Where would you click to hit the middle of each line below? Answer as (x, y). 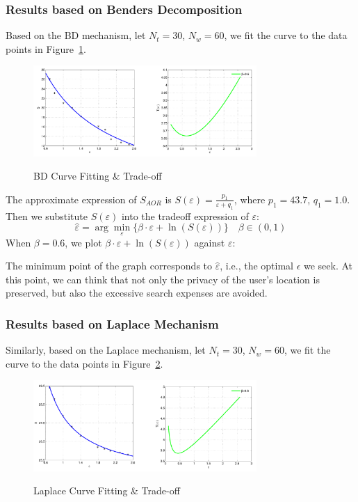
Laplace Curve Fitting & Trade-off (107, 491)
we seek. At (328, 266)
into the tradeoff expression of (185, 215)
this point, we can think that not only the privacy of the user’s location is (163, 279)
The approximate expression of (71, 199)
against (210, 242)
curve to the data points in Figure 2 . (84, 363)
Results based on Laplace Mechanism (112, 323)
